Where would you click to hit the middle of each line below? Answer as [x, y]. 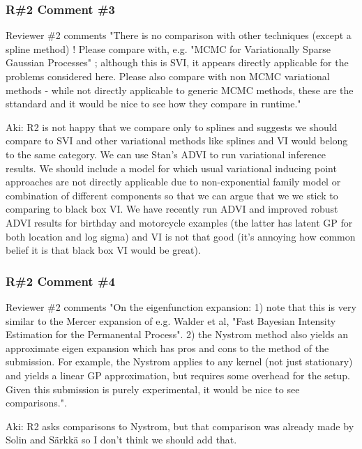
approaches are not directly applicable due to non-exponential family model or [173, 182]
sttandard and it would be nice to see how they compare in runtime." [153, 104]
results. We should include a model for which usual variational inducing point [171, 168]
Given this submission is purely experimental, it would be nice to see [153, 389]
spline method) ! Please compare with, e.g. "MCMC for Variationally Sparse [168, 48]
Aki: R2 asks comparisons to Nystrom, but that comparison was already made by [180, 426]
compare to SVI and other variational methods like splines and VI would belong [177, 140]
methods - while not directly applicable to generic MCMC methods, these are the [180, 90]
